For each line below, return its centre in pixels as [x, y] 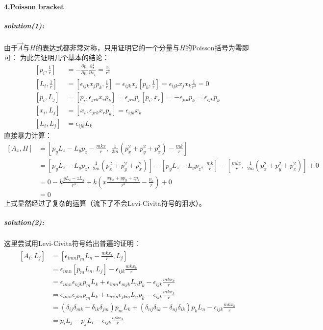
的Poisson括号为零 [213, 47]
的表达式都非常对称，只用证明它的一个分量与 [108, 47]
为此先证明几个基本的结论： [64, 57]
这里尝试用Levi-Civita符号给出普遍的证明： [72, 243]
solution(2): [24, 222]
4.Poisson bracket [34, 6]
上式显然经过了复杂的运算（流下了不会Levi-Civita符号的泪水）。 [105, 203]
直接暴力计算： [28, 135]
